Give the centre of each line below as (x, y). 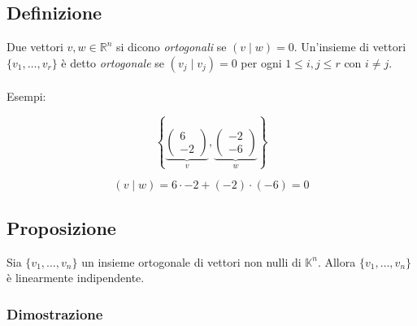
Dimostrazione (55, 313)
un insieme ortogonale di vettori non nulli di (191, 261)
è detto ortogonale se (113, 62)
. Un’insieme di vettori (350, 47)
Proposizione (61, 227)
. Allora (337, 261)
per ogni (261, 62)
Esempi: (26, 96)
